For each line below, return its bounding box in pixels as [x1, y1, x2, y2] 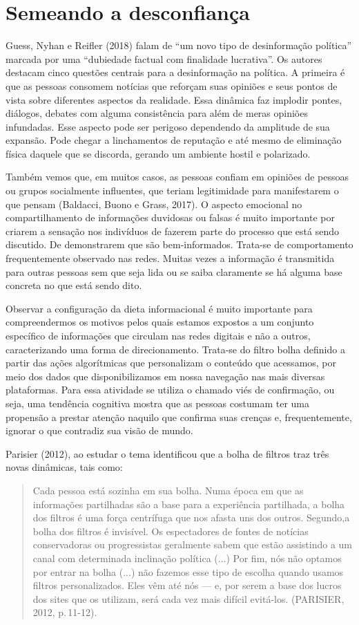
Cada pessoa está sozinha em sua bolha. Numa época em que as [32, 483, 304, 497]
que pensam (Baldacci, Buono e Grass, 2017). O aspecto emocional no [6, 196, 302, 211]
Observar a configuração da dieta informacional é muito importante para [6, 301, 313, 315]
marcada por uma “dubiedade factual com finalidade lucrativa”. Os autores [6, 51, 322, 66]
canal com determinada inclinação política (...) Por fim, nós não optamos [32, 550, 342, 565]
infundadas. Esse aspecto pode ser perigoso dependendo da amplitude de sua [6, 119, 330, 133]
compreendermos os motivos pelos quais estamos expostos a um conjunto [6, 315, 314, 329]
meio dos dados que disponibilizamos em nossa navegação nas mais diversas [6, 369, 325, 383]
